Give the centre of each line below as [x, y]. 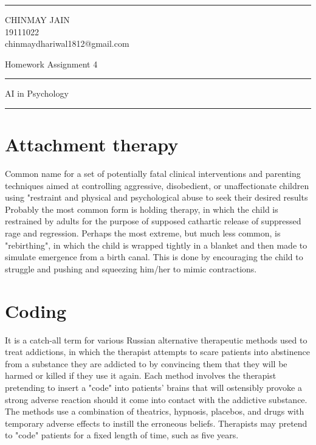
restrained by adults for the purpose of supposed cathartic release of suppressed [153, 221]
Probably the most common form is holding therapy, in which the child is [142, 209]
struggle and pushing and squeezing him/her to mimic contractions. [131, 268]
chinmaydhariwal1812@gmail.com [67, 43]
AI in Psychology [37, 93]
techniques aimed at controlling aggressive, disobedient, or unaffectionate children [157, 185]
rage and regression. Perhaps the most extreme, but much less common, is [143, 233]
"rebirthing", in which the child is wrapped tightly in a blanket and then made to [156, 245]
